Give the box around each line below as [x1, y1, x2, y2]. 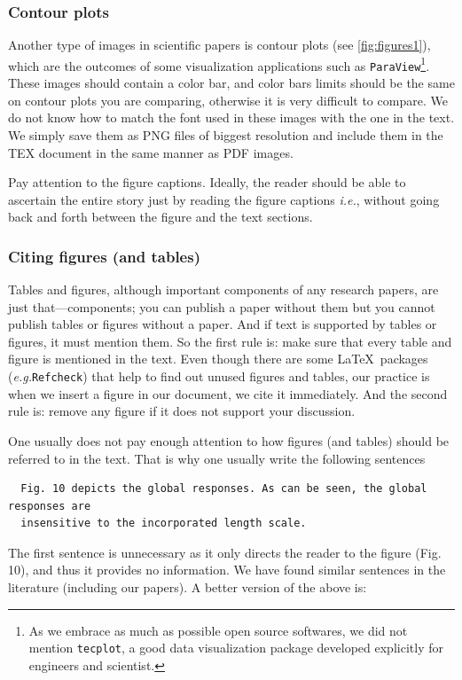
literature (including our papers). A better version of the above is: [8, 578, 367, 597]
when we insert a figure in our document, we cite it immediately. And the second [8, 384, 448, 403]
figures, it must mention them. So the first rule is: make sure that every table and [8, 332, 452, 350]
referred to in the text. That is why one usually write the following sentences [8, 449, 426, 467]
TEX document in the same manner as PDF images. [8, 143, 294, 161]
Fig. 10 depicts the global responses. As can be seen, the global [20, 482, 427, 496]
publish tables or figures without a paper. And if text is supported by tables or [8, 315, 437, 333]
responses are [8, 499, 91, 512]
